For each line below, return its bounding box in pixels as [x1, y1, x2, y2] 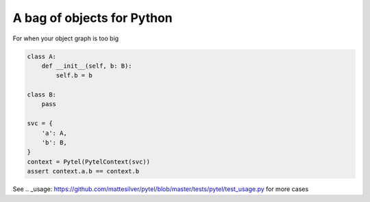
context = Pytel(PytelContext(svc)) [27, 157, 151, 166]
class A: [27, 52, 57, 60]
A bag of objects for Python [12, 10, 173, 25]
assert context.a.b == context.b [27, 168, 140, 175]
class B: [27, 91, 57, 99]
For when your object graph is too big [12, 34, 119, 42]
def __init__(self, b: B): [41, 62, 133, 70]
